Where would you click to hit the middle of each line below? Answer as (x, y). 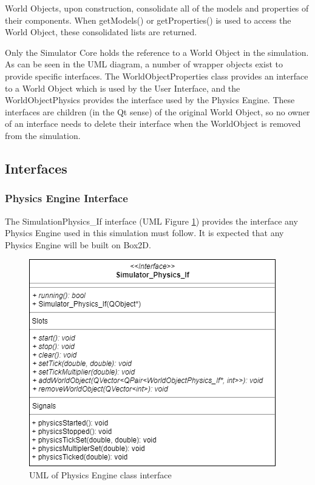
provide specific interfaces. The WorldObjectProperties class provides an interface (157, 76)
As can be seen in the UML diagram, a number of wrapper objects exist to (144, 64)
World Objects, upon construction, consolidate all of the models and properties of (157, 8)
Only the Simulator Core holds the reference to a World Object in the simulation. (157, 52)
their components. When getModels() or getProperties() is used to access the (148, 20)
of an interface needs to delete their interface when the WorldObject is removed (153, 124)
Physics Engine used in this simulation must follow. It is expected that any (144, 233)
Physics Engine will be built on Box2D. (78, 244)
